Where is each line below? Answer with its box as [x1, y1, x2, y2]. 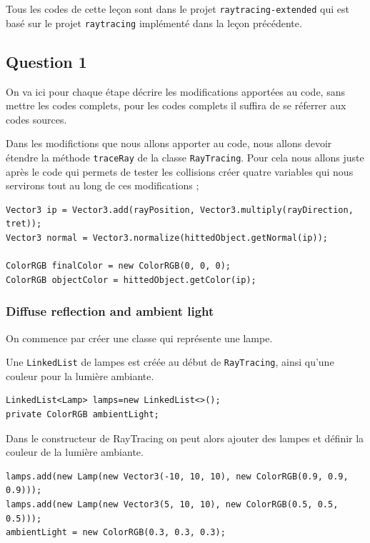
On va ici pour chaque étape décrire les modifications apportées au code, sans [6, 84, 345, 99]
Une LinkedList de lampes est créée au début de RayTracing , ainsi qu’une [6, 354, 334, 369]
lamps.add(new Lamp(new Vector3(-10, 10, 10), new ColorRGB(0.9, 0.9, [6, 471, 349, 482]
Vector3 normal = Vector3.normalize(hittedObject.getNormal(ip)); [6, 232, 329, 243]
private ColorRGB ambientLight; [6, 409, 159, 419]
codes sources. [6, 111, 67, 126]
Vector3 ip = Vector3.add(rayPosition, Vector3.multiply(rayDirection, [6, 204, 354, 215]
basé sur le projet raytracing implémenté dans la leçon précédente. [6, 15, 302, 30]
